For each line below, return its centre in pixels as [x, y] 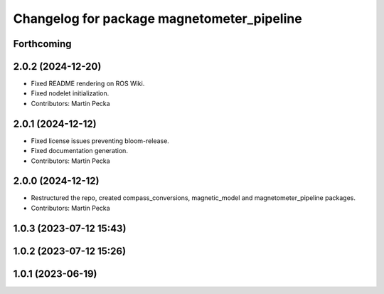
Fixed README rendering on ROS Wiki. [88, 84]
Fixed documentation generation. [79, 151]
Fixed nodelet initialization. [70, 93]
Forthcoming [42, 44]
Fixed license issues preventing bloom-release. [100, 141]
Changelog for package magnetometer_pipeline [158, 19]
